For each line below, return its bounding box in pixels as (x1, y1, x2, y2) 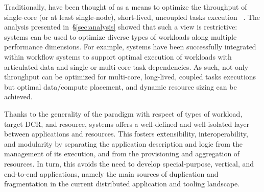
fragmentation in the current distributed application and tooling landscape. (4, 178, 240, 189)
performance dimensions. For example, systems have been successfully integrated (4, 41, 256, 52)
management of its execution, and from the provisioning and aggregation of (4, 148, 240, 159)
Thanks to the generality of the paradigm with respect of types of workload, (4, 108, 243, 119)
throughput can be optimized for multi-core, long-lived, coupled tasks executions (4, 71, 256, 82)
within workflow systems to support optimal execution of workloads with (4, 51, 232, 62)
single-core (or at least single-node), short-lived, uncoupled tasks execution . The (4, 11, 260, 22)
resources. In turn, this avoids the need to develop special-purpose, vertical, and (4, 158, 254, 169)
